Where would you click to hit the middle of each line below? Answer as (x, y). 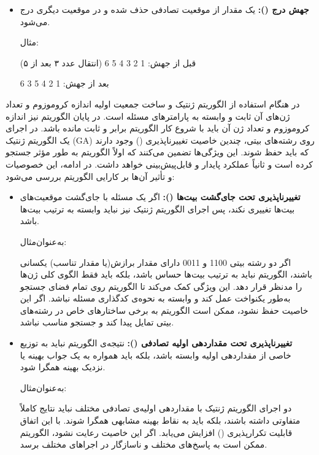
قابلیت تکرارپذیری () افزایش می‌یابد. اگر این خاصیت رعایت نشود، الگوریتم (156, 432)
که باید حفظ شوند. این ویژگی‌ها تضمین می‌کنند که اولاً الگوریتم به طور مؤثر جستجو (157, 152)
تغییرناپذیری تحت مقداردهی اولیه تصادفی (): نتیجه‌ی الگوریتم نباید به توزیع (156, 343)
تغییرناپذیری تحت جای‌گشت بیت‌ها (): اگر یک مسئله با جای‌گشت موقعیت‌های (160, 197)
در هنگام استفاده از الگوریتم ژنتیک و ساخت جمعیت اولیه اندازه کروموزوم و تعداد (153, 103)
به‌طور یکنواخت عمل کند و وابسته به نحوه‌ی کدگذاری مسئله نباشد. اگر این (155, 298)
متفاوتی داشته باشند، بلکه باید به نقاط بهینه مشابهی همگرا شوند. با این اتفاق (160, 420)
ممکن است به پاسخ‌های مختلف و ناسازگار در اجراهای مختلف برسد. (144, 444)
